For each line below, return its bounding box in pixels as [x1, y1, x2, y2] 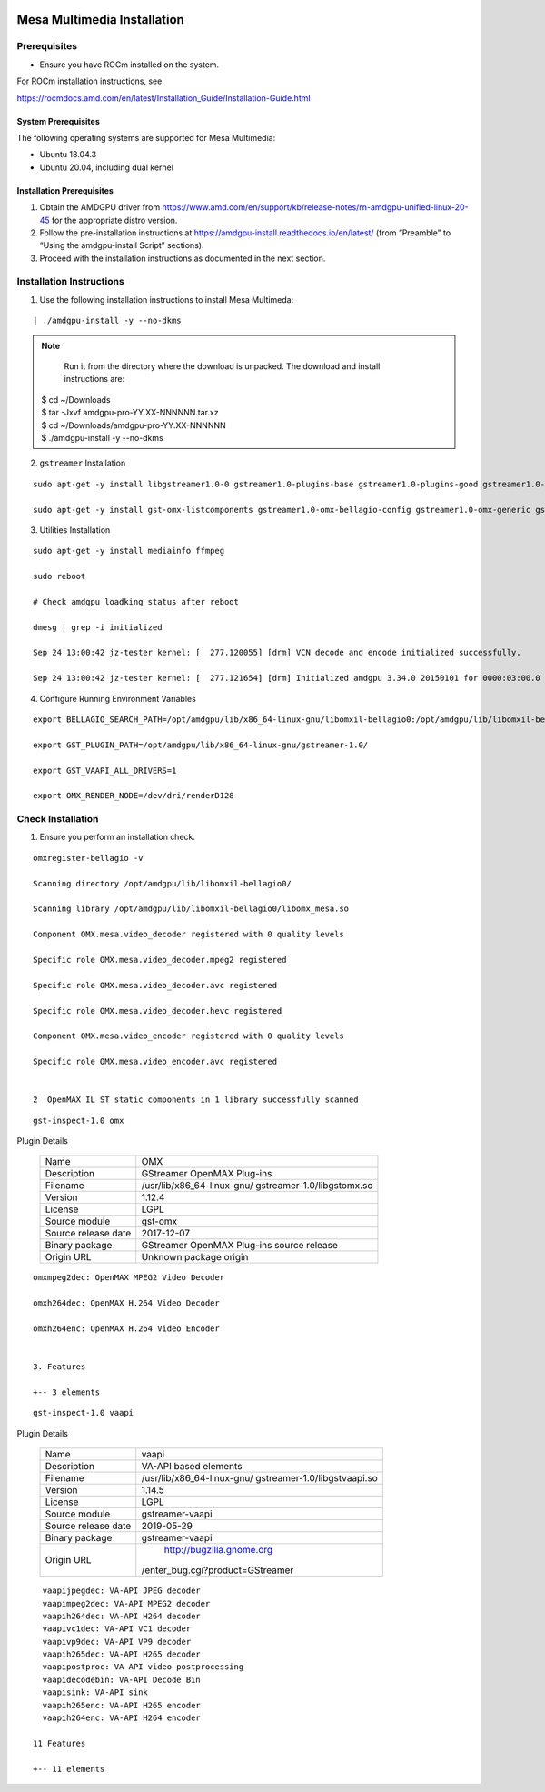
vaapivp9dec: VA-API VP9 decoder [42, 1637, 192, 1647]
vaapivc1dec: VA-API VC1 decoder [42, 1624, 192, 1634]
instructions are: [64, 374, 125, 385]
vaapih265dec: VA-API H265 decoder [42, 1649, 202, 1659]
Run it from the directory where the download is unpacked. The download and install [64, 360, 381, 372]
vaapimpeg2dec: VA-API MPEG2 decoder [42, 1598, 211, 1608]
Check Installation [16, 813, 99, 826]
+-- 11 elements [33, 1764, 105, 1774]
